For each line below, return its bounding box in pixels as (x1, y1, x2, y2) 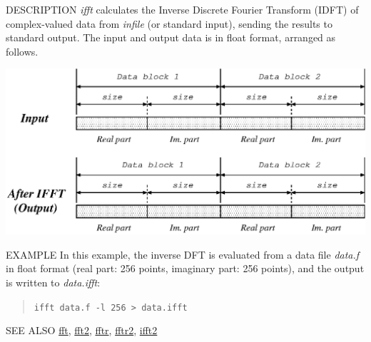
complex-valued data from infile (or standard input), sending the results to (6, 16, 332, 31)
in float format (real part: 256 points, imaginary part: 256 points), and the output (6, 261, 365, 276)
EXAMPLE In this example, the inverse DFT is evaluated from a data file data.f (6, 247, 360, 261)
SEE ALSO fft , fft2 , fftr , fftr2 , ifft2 (6, 323, 158, 338)
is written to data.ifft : (6, 274, 101, 289)
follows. (6, 43, 39, 58)
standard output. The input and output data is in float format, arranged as (6, 30, 336, 45)
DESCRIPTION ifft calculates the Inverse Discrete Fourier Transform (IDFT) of (6, 2, 359, 16)
